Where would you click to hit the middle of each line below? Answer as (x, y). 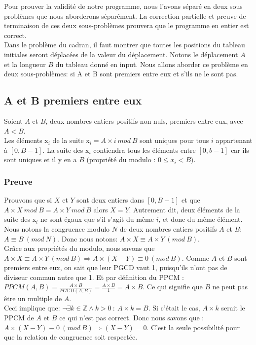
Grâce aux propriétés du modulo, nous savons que (79, 248)
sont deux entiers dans (110, 200)
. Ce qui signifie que (173, 287)
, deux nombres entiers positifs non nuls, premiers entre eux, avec (144, 121)
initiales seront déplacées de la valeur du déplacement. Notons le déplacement (121, 54)
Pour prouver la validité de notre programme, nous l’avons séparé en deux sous (123, 6)
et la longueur (25, 64)
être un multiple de (33, 298)
